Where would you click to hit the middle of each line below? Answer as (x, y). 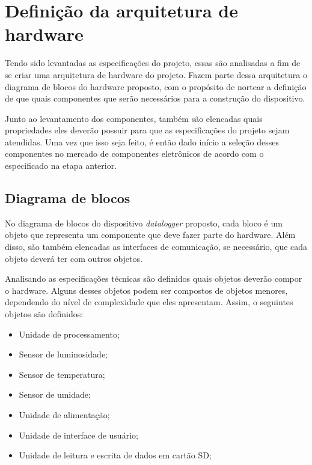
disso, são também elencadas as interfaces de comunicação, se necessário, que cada (156, 247)
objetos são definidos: (44, 314)
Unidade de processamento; (69, 334)
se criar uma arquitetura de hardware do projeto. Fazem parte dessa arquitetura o (156, 74)
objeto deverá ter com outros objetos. (74, 258)
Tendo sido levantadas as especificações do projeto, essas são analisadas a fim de (153, 63)
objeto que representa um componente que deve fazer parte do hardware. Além (150, 235)
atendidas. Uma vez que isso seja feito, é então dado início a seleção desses (142, 141)
